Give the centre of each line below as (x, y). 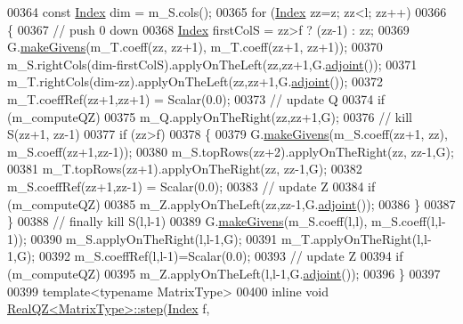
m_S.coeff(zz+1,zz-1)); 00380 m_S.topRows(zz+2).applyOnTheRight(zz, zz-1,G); (231, 151)
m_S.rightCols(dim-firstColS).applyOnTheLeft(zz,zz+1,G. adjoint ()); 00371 (212, 64)
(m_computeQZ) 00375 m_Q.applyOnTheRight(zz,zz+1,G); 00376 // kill (210, 116)
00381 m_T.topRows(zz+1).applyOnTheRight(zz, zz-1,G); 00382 (185, 169)
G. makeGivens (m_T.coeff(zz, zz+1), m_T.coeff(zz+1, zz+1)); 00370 (195, 47)
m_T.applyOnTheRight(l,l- (356, 238)
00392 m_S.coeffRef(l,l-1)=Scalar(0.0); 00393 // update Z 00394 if (221, 256)
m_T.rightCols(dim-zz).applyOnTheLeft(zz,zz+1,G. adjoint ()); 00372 (195, 81)
